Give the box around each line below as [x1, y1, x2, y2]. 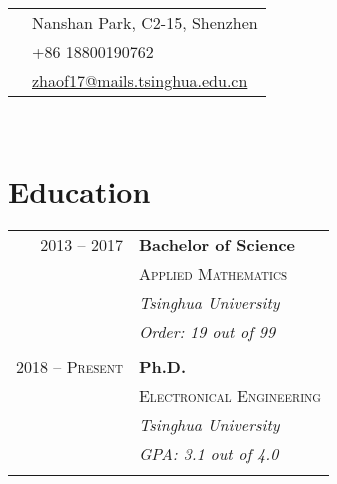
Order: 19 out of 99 [138, 319, 276, 343]
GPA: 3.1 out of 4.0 [138, 441, 279, 465]
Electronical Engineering [138, 383, 321, 407]
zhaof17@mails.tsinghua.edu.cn [32, 69, 248, 92]
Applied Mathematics [138, 261, 288, 285]
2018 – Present [16, 354, 123, 378]
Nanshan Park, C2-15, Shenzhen [32, 11, 258, 34]
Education [8, 170, 151, 211]
